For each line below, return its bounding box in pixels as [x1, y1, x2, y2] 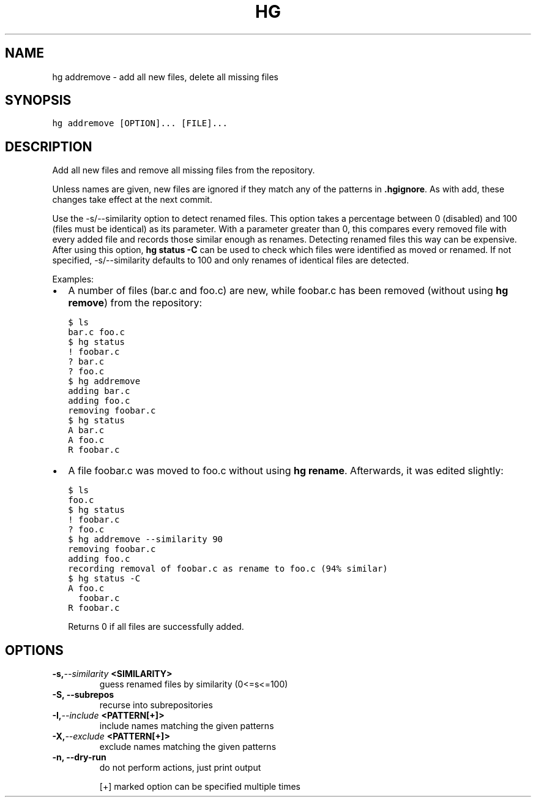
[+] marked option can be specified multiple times [99, 781, 300, 792]
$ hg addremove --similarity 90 [68, 534, 223, 545]
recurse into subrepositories [99, 700, 213, 711]
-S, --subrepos [52, 689, 114, 700]
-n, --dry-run [52, 752, 106, 763]
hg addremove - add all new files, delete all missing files [52, 71, 278, 82]
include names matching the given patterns [99, 721, 274, 732]
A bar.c [68, 425, 105, 436]
